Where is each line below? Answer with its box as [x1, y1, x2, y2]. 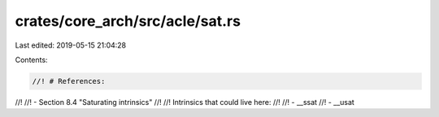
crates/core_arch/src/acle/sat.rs [15, 12, 241, 30]
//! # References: [32, 77, 106, 86]
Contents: [15, 55, 48, 65]
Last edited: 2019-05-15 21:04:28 [15, 40, 127, 50]
